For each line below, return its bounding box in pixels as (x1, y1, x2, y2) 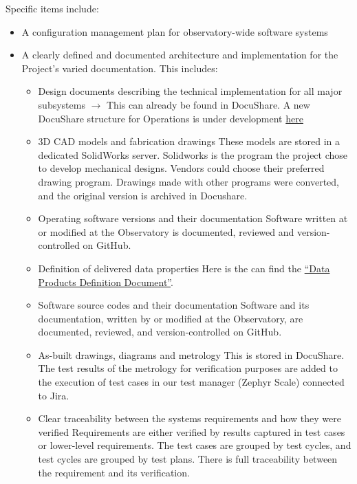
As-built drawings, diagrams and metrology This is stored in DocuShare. (38, 347, 345, 362)
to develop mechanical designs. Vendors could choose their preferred (38, 161, 325, 175)
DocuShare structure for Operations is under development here (38, 111, 303, 125)
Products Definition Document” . (38, 274, 173, 289)
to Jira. (38, 388, 69, 402)
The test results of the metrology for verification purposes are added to (38, 361, 338, 375)
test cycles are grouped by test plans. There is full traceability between (38, 452, 338, 466)
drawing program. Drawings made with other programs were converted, (38, 174, 340, 188)
